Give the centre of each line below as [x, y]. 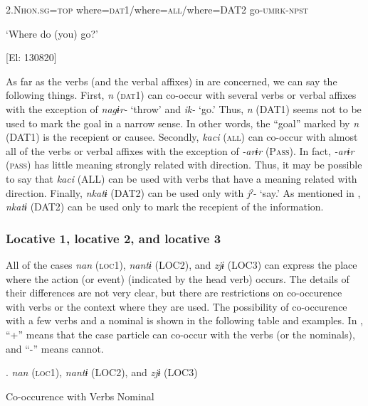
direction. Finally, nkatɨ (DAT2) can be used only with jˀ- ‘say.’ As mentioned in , [183, 192]
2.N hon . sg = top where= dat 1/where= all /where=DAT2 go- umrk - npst [157, 9]
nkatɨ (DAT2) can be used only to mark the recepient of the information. [165, 207]
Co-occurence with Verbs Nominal [80, 396]
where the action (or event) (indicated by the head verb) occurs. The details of [178, 278]
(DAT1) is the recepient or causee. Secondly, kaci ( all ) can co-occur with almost [182, 137]
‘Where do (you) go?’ [52, 33]
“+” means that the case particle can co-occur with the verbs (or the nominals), [180, 334]
